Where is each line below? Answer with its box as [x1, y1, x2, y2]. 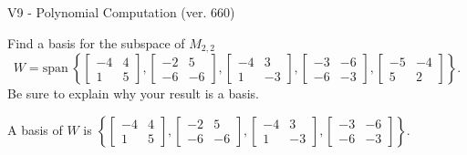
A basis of [7, 119, 63, 139]
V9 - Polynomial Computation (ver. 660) [7, 3, 235, 21]
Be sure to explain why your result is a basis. [7, 84, 260, 103]
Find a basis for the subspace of [7, 33, 185, 52]
